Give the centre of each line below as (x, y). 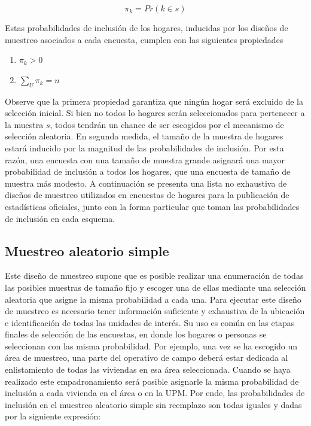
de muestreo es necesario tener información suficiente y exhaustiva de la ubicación (155, 311)
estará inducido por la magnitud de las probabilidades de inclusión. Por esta (144, 147)
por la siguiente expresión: (53, 416)
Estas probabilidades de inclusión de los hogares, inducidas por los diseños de (147, 28)
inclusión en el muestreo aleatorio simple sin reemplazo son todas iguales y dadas (153, 404)
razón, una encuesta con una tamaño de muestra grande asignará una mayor (145, 159)
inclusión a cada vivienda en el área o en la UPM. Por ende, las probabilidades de (155, 393)
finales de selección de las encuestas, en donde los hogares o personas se (136, 334)
